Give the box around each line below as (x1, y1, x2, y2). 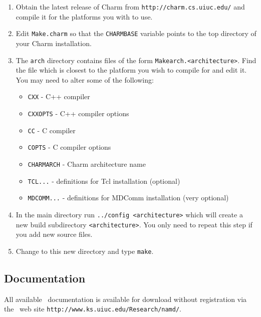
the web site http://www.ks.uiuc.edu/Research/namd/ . (4, 303, 181, 314)
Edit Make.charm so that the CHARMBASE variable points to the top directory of (16, 28, 256, 39)
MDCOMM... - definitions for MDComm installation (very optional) (28, 192, 229, 203)
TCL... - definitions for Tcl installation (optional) (28, 175, 180, 186)
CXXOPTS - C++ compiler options (28, 108, 129, 118)
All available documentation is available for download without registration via (4, 293, 247, 304)
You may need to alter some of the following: (16, 74, 154, 85)
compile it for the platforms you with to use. (16, 11, 153, 22)
